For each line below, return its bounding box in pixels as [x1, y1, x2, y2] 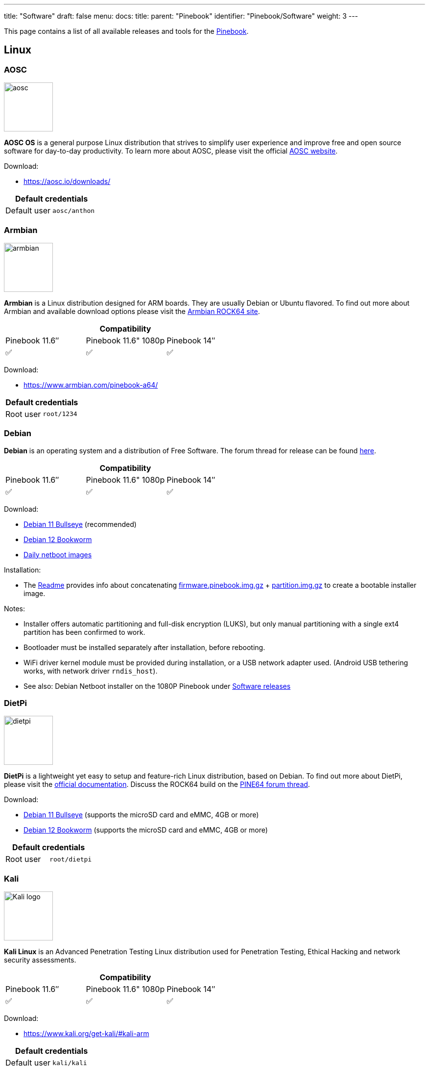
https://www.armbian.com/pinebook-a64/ [24, 380, 158, 389]
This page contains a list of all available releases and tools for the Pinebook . [4, 27, 249, 35]
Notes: [4, 604, 25, 613]
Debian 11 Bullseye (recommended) [24, 520, 137, 528]
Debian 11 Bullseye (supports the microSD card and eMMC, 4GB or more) [24, 810, 259, 819]
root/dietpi [49, 855, 92, 863]
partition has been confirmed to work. [24, 627, 145, 636]
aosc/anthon [52, 207, 95, 214]
